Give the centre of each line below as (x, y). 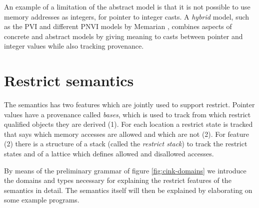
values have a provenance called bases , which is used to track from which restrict (127, 114)
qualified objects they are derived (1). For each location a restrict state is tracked (128, 124)
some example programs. (42, 200)
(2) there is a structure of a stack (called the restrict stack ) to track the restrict (126, 144)
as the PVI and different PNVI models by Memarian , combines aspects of (118, 26)
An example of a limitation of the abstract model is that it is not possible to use (127, 7)
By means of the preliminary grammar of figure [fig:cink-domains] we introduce (125, 170)
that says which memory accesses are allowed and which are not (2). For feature (126, 134)
